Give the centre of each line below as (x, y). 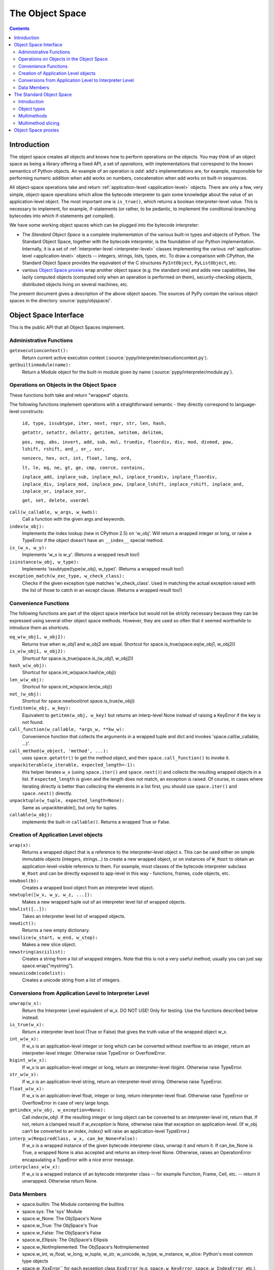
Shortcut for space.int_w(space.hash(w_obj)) (69, 673)
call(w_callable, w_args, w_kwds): (54, 512)
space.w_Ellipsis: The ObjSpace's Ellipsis (65, 1240)
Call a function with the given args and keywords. (74, 519)
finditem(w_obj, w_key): (40, 708)
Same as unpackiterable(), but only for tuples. (70, 807)
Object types (32, 109)
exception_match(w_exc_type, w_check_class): (67, 576)
